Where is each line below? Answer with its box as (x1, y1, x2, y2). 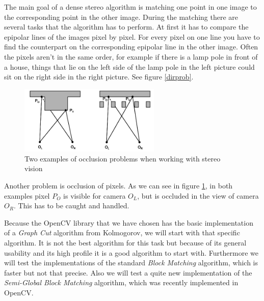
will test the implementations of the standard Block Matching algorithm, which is (4, 257, 258, 268)
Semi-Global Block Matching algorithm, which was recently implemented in (4, 277, 239, 288)
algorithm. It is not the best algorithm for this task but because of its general (4, 237, 247, 248)
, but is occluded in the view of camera (137, 190, 259, 201)
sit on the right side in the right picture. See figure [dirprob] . (4, 71, 194, 82)
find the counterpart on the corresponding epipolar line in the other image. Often (4, 41, 258, 52)
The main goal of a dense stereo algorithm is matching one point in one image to (4, 2, 257, 12)
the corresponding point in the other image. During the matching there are (4, 11, 239, 22)
